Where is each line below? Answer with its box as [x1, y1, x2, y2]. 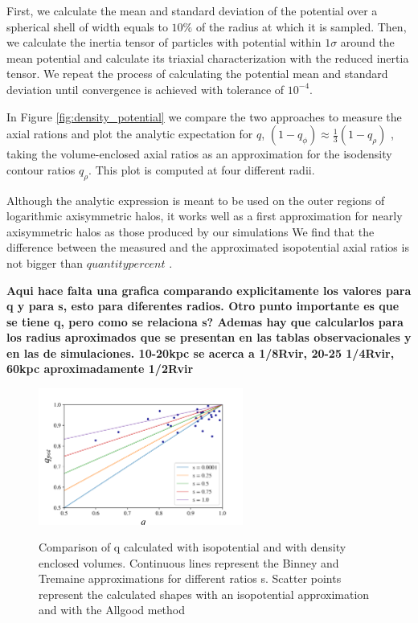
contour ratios [6, 161, 76, 178]
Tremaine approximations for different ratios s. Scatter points [39, 570, 342, 587]
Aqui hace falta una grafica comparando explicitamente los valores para [6, 281, 412, 298]
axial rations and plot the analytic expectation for [6, 125, 253, 142]
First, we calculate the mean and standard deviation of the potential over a [6, 2, 378, 18]
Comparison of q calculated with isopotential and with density [39, 539, 346, 555]
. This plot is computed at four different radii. [88, 161, 315, 178]
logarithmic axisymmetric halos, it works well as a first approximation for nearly [6, 207, 403, 224]
